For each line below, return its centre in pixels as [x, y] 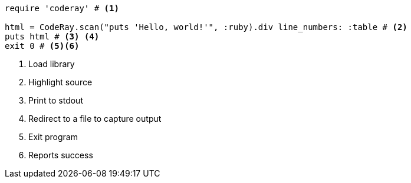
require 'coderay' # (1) [62, 8]
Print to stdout [56, 100]
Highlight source [60, 82]
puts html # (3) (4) [52, 36]
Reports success [61, 155]
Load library [52, 64]
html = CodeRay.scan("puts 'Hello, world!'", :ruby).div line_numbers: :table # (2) [206, 27]
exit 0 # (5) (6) [42, 46]
